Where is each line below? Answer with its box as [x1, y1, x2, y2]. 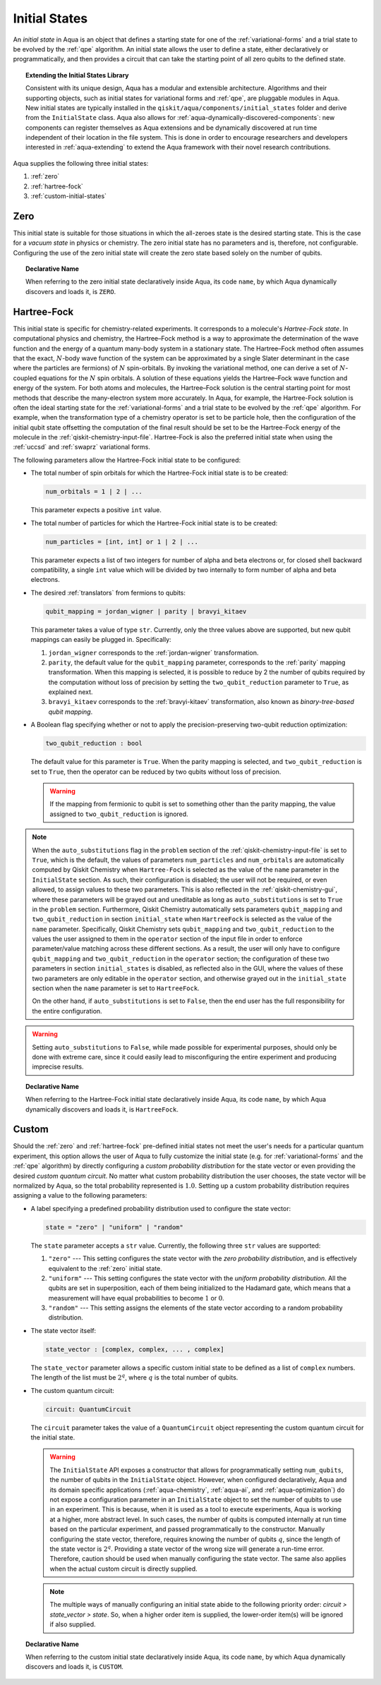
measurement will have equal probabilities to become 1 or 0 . [48, 1294, 225, 1302]
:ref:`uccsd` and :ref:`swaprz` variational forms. [13, 443, 151, 451]
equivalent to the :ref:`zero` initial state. [48, 1264, 162, 1272]
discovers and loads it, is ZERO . [25, 287, 116, 296]
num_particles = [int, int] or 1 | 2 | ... [45, 537, 199, 546]
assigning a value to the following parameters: [13, 1191, 147, 1200]
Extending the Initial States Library [25, 71, 129, 79]
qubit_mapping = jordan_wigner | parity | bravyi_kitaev [45, 607, 247, 615]
